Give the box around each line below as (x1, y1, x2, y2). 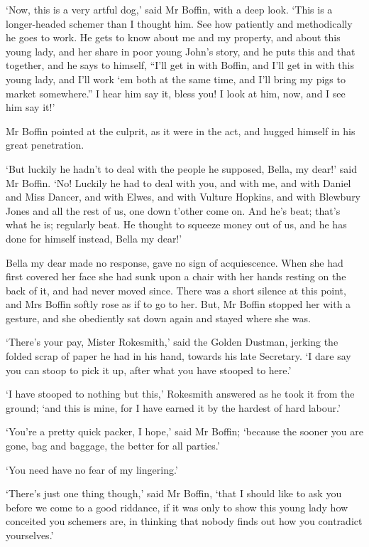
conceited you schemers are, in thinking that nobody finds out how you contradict (6, 514, 363, 529)
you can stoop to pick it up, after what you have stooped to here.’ (6, 362, 292, 377)
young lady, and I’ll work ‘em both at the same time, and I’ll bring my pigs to (6, 71, 346, 86)
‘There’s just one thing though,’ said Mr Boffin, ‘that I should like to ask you (6, 486, 342, 501)
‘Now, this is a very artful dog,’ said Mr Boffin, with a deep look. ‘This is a (6, 2, 333, 16)
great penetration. (6, 137, 84, 152)
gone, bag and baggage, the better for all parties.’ (6, 438, 220, 453)
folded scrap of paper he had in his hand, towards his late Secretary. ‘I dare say (6, 349, 351, 363)
